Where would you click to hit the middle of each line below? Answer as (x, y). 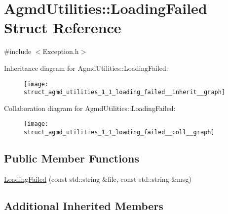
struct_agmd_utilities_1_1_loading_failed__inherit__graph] (125, 92)
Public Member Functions (72, 158)
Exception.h (61, 51)
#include (18, 51)
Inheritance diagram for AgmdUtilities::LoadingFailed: (86, 68)
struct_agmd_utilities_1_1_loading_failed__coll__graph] (119, 133)
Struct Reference (63, 27)
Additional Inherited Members (84, 205)
